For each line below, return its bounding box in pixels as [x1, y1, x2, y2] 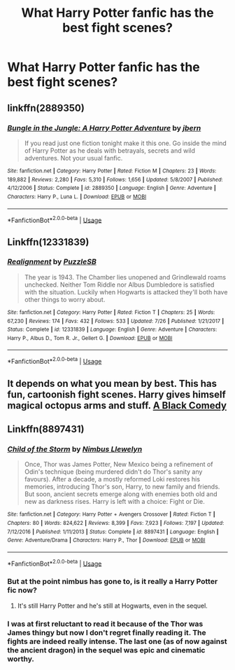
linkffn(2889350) [7, 102, 85, 114]
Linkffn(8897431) [7, 423, 85, 435]
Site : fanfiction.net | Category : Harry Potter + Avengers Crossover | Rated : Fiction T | [7, 511, 215, 518]
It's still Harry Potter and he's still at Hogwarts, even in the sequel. [17, 601, 208, 610]
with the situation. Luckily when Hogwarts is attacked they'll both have [24, 287, 228, 296]
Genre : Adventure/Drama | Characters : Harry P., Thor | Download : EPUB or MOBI [7, 537, 206, 544]
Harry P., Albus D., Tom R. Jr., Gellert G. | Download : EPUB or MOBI [7, 334, 173, 341]
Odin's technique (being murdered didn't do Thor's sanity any [24, 467, 203, 476]
